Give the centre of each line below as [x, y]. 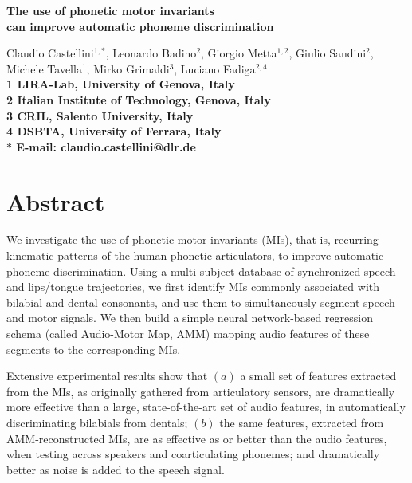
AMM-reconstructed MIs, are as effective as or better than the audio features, [197, 438]
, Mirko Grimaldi [128, 68]
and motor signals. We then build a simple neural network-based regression [190, 318]
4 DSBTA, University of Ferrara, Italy [114, 131]
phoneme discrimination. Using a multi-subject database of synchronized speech [201, 271]
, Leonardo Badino [151, 53]
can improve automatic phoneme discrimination [140, 26]
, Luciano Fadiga [215, 68]
